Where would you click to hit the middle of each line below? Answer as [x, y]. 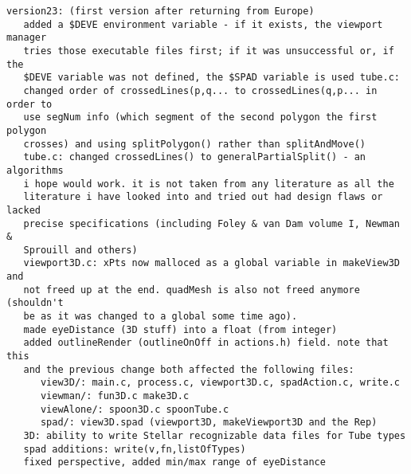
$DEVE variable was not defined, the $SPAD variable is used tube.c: [211, 78]
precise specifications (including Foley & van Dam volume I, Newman [211, 223]
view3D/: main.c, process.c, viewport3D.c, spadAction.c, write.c [220, 383]
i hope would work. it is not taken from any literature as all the [209, 184]
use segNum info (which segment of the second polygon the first [200, 118]
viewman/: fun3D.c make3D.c [115, 396]
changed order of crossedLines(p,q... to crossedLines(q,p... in [200, 90]
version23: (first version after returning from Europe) [160, 11]
